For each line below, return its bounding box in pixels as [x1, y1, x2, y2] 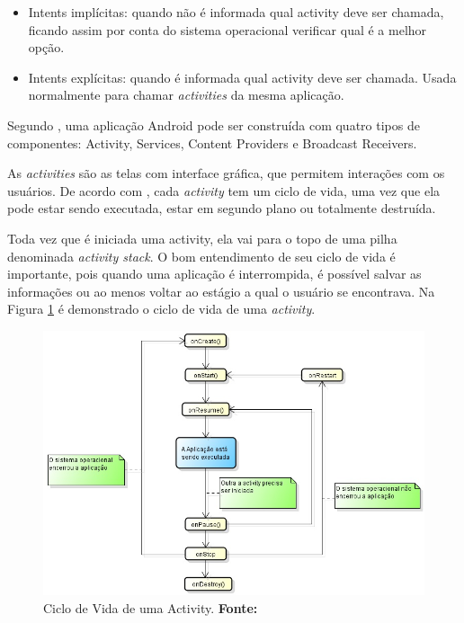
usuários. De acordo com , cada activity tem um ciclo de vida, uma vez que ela [7, 181, 441, 200]
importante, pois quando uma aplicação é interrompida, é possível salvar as [7, 264, 422, 283]
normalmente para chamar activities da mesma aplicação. [28, 85, 344, 104]
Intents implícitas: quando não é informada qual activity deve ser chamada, [28, 3, 444, 21]
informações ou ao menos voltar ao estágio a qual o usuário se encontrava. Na [7, 281, 435, 300]
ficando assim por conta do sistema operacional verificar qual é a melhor [28, 20, 427, 39]
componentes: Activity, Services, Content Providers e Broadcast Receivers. [7, 133, 417, 152]
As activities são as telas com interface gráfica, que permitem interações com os [7, 164, 445, 182]
